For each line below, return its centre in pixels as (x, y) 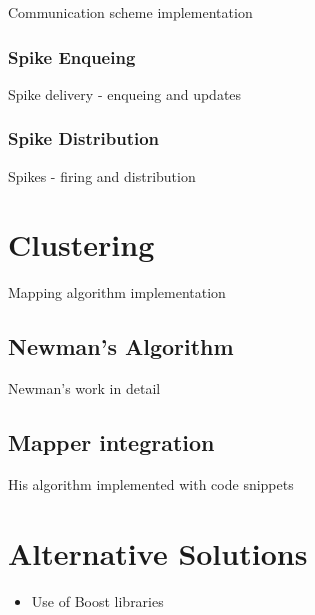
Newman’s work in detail (84, 388)
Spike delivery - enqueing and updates (125, 93)
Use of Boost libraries (97, 600)
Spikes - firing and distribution (102, 175)
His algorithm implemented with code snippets (151, 483)
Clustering (81, 244)
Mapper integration (111, 442)
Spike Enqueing (72, 56)
